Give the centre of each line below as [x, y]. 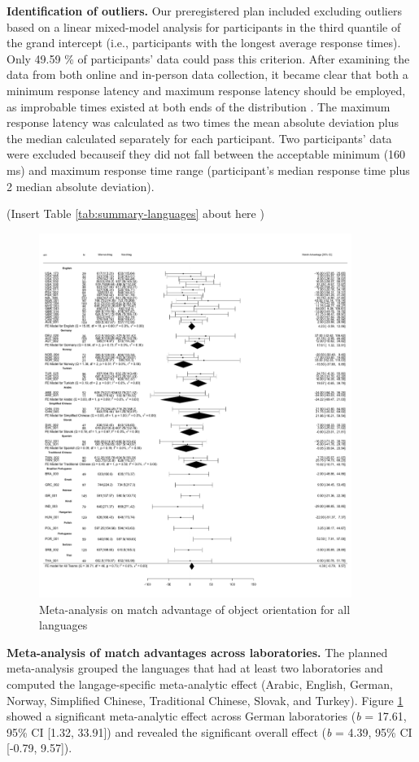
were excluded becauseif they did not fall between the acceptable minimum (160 [206, 154]
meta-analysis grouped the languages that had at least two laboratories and [195, 668]
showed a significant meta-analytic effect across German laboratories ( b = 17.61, [207, 716]
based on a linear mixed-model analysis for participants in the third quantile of [204, 26]
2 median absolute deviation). [81, 186]
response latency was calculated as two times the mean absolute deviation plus [203, 122]
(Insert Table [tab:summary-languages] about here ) [135, 213]
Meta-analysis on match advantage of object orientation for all [195, 609]
